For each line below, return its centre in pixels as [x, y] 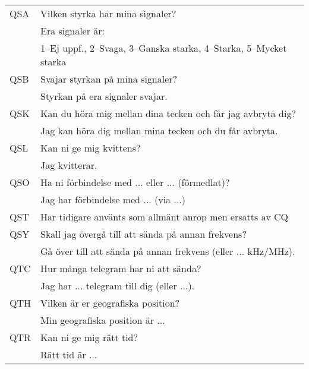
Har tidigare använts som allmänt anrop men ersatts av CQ [164, 217]
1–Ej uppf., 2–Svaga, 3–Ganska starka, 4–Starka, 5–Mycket [164, 48]
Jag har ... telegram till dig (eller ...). [118, 286]
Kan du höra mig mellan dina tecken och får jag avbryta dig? [168, 113]
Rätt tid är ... [69, 354]
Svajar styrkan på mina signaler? [109, 79]
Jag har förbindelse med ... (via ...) [113, 199]
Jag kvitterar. [69, 165]
